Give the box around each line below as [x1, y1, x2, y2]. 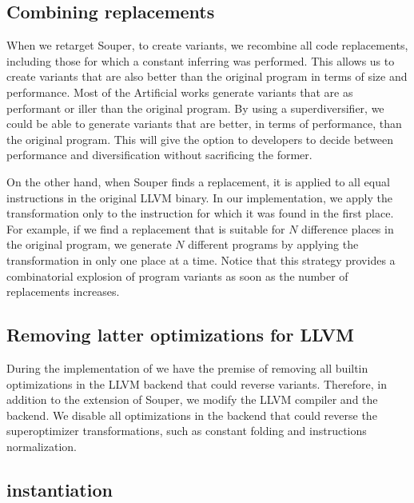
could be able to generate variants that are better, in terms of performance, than [6, 115, 402, 132]
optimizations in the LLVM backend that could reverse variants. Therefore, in [6, 375, 388, 392]
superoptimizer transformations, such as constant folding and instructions [6, 422, 367, 439]
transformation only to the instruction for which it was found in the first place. [6, 205, 394, 222]
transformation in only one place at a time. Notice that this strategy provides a [6, 251, 396, 268]
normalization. [6, 437, 77, 454]
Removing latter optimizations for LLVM [6, 322, 354, 347]
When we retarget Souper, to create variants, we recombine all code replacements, [6, 37, 408, 54]
